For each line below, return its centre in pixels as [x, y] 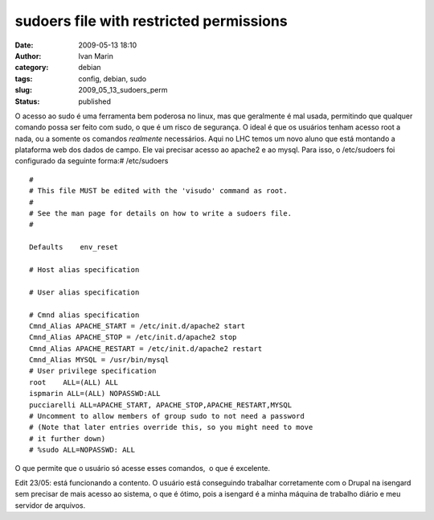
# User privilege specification [93, 371]
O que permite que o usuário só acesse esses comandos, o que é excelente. [143, 468]
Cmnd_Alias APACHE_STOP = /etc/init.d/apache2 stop [133, 337]
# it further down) [68, 438]
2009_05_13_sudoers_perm [123, 90]
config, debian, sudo [113, 78]
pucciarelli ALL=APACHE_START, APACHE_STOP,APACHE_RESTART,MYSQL [161, 405]
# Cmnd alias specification [84, 315]
